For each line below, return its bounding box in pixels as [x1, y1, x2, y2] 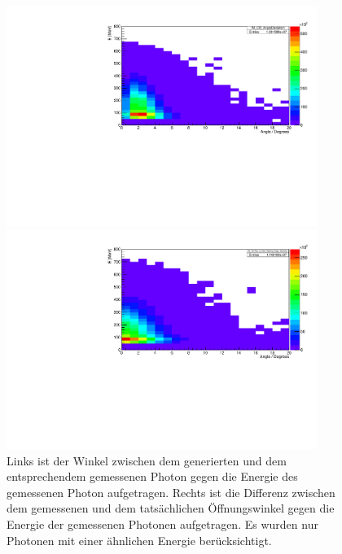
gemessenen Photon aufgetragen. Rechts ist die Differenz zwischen [7, 483, 335, 500]
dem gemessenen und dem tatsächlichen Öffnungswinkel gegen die [7, 499, 335, 517]
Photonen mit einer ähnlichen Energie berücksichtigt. [7, 531, 272, 548]
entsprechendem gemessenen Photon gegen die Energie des [7, 468, 298, 485]
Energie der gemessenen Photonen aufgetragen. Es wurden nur [7, 515, 318, 532]
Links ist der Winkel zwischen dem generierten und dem [7, 451, 287, 469]
